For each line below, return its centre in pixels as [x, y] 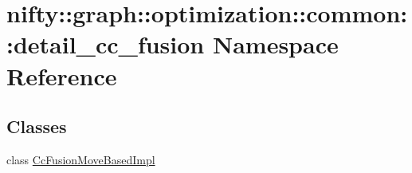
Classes [37, 126]
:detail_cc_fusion [106, 44]
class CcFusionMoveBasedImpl [81, 159]
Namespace [275, 44]
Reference [62, 75]
